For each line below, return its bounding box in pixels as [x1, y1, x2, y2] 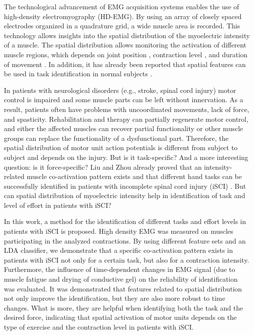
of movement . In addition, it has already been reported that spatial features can [4, 59, 246, 69]
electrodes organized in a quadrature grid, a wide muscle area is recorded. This [4, 21, 240, 31]
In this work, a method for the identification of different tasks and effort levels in [4, 216, 246, 226]
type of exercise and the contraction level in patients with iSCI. [4, 322, 194, 332]
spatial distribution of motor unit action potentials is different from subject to [4, 142, 238, 153]
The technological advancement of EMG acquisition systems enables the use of [4, 1, 239, 11]
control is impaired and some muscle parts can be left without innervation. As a [4, 94, 243, 105]
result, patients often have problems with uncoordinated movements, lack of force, [4, 104, 250, 114]
